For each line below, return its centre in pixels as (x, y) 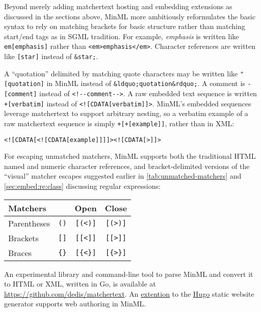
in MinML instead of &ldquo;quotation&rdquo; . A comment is (146, 83)
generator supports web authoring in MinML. (75, 304)
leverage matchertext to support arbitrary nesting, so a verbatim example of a (126, 113)
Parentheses (29, 223)
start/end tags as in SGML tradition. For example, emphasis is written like (122, 36)
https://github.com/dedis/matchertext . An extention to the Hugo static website (129, 293)
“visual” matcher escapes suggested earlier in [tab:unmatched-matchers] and (123, 176)
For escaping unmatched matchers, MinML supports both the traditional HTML (130, 156)
